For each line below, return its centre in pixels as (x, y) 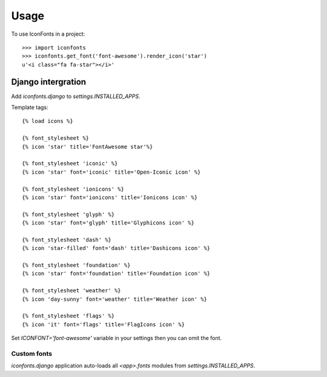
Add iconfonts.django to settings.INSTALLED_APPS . (76, 96)
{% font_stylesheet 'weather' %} (71, 291)
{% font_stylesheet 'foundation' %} (76, 265)
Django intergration (49, 82)
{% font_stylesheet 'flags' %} (68, 316)
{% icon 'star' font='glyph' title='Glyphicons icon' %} (108, 223)
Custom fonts (32, 353)
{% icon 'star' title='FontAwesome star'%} (88, 146)
